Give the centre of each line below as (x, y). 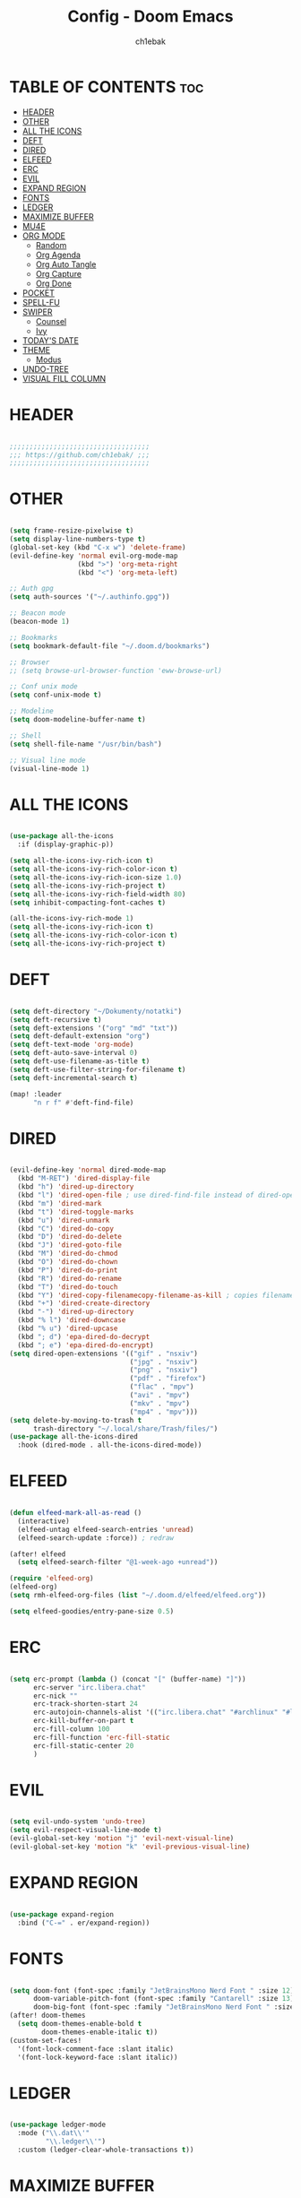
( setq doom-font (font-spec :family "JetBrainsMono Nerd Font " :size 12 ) (152, 1990)
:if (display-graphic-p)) (66, 844)
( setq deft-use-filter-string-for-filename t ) (98, 1069)
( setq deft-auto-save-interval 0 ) (74, 1053)
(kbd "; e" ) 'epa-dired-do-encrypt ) (86, 1345)
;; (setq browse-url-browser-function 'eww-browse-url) (116, 671)
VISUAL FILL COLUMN (64, 378)
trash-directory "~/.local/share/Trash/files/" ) (125, 1428)
